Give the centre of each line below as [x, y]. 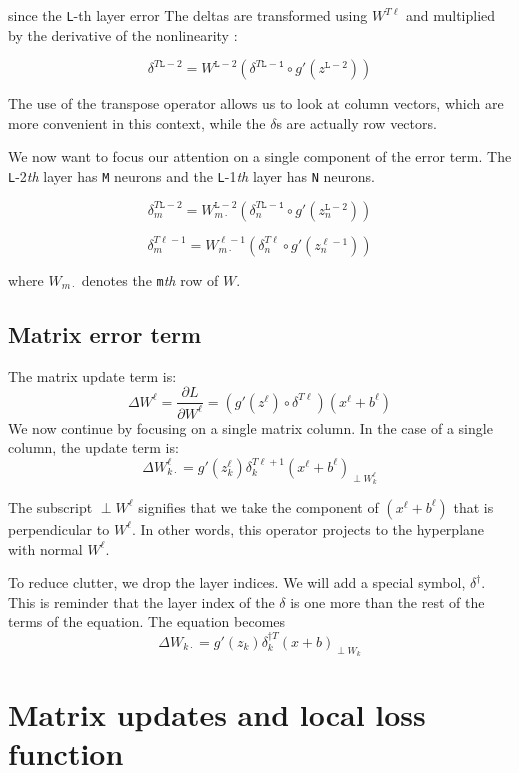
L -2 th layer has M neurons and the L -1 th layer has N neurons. [192, 176]
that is [473, 506]
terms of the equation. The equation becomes [147, 621]
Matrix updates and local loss [217, 714]
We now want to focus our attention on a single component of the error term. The [260, 156]
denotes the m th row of [150, 279]
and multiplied [450, 15]
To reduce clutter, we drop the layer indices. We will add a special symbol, [237, 582]
